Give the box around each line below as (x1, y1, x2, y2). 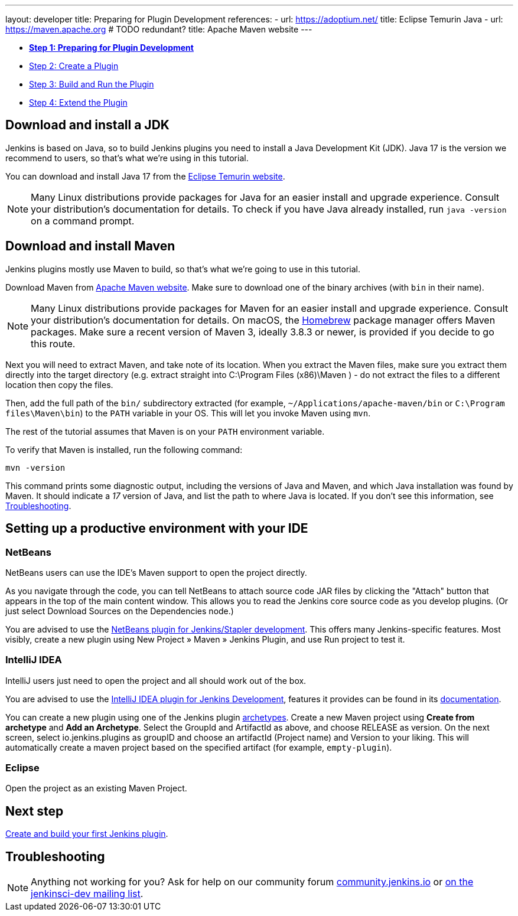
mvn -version (5, 462, 66, 472)
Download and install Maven (5, 239, 175, 254)
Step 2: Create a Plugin (29, 61, 119, 71)
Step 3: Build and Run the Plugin (29, 79, 154, 89)
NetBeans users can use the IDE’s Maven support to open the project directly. (5, 567, 307, 578)
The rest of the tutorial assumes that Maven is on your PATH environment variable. (5, 426, 325, 436)
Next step (5, 803, 64, 819)
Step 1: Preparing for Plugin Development (29, 43, 194, 53)
